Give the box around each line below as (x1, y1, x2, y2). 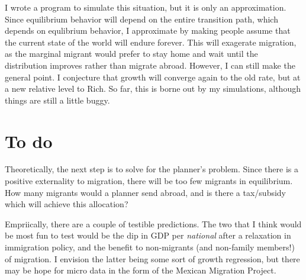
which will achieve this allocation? (5, 198, 128, 210)
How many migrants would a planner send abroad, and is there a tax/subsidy (5, 186, 286, 198)
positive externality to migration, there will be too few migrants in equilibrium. (5, 175, 293, 187)
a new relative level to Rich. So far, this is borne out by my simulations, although (5, 82, 301, 95)
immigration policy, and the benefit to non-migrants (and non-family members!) (5, 241, 295, 253)
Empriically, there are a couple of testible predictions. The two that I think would (5, 217, 302, 230)
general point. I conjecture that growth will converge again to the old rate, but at (5, 70, 301, 83)
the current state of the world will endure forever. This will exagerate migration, (5, 36, 297, 48)
